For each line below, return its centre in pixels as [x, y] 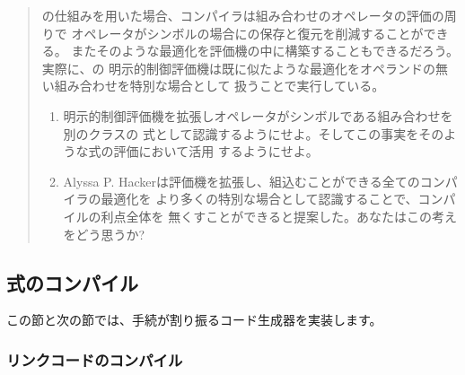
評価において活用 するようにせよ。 [216, 151]
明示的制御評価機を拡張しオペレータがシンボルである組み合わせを [258, 115]
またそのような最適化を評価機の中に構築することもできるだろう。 [265, 51]
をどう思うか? [104, 234]
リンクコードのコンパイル [95, 359]
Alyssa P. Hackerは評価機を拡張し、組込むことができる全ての [241, 181]
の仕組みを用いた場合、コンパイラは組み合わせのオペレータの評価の [243, 15]
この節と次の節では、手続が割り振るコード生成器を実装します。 [194, 320]
